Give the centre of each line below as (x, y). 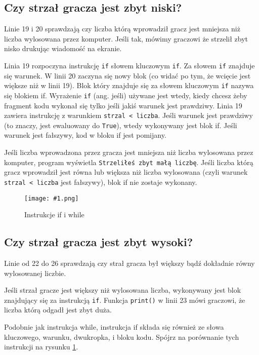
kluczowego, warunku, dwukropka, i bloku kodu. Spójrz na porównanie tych (122, 337)
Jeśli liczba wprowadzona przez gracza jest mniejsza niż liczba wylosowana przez (129, 152)
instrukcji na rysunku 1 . (41, 347)
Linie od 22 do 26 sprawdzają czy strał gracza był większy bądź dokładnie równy (129, 263)
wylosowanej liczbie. (35, 273)
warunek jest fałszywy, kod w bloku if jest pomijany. (85, 135)
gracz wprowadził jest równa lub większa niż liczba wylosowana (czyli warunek (126, 172)
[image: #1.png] (52, 198)
